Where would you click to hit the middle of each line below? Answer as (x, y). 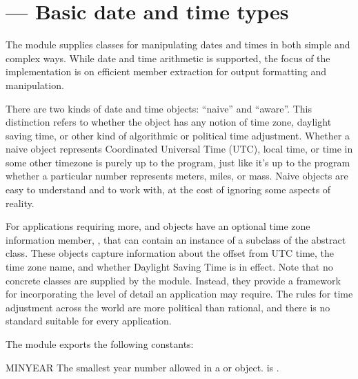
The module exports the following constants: (100, 344)
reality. (20, 203)
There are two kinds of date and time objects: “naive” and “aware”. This (159, 108)
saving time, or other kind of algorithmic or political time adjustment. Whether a (178, 135)
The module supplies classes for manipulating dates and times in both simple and (178, 45)
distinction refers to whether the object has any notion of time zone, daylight (169, 122)
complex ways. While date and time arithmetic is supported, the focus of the (168, 58)
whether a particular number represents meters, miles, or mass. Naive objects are (177, 176)
